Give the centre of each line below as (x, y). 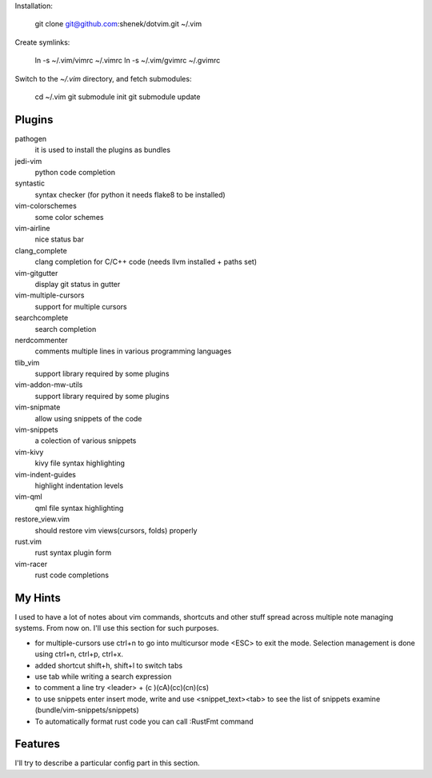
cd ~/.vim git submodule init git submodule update (118, 97)
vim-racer (31, 564)
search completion (66, 329)
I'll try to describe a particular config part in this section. (107, 763)
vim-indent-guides (45, 474)
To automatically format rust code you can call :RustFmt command (144, 721)
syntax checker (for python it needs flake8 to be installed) (130, 194)
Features (37, 744)
